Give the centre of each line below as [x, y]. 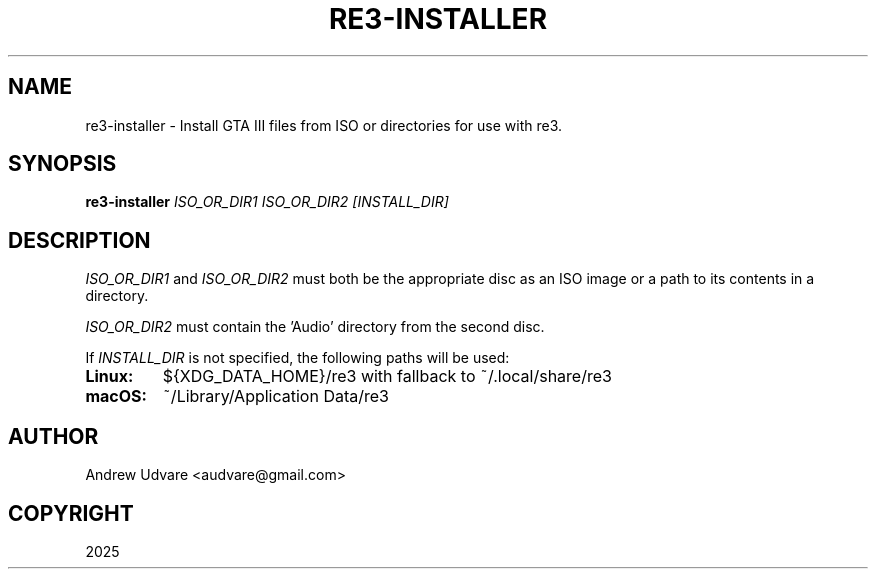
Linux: [109, 376]
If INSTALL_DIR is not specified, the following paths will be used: [297, 358]
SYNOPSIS [62, 164]
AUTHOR [53, 436]
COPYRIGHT [71, 513]
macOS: [116, 396]
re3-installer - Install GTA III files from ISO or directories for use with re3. [323, 125]
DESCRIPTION [79, 240]
